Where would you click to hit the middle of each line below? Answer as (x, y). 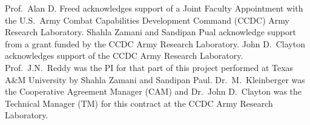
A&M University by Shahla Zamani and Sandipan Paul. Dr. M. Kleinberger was (155, 79)
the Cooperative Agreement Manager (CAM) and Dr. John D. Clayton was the (153, 91)
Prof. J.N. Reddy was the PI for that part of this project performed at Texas (149, 67)
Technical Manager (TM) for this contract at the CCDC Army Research (139, 103)
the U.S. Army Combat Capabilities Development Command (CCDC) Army (147, 20)
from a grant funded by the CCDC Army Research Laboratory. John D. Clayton (155, 43)
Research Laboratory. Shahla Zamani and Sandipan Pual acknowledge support (150, 32)
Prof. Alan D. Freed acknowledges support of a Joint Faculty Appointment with (154, 8)
